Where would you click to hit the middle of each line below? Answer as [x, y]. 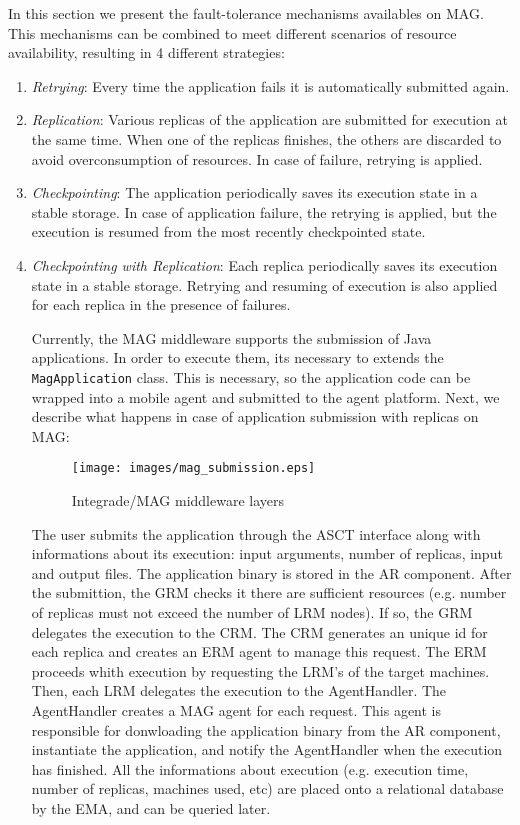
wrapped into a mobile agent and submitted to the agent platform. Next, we [265, 396]
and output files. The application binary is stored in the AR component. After [271, 572]
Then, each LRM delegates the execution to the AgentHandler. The [239, 690]
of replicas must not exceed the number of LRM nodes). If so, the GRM [252, 611]
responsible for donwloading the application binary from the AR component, [266, 729]
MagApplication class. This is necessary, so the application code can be [251, 376]
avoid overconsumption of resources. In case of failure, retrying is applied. [257, 158]
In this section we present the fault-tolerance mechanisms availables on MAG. [246, 13]
